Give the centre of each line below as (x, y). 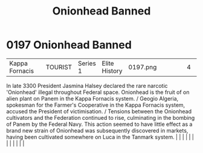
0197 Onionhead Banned (69, 45)
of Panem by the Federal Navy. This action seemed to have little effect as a (99, 124)
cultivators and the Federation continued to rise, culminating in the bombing (101, 117)
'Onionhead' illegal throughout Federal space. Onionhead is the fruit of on (98, 92)
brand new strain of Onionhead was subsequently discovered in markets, (97, 130)
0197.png (143, 67)
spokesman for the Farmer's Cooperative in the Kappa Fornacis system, (96, 105)
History (112, 70)
